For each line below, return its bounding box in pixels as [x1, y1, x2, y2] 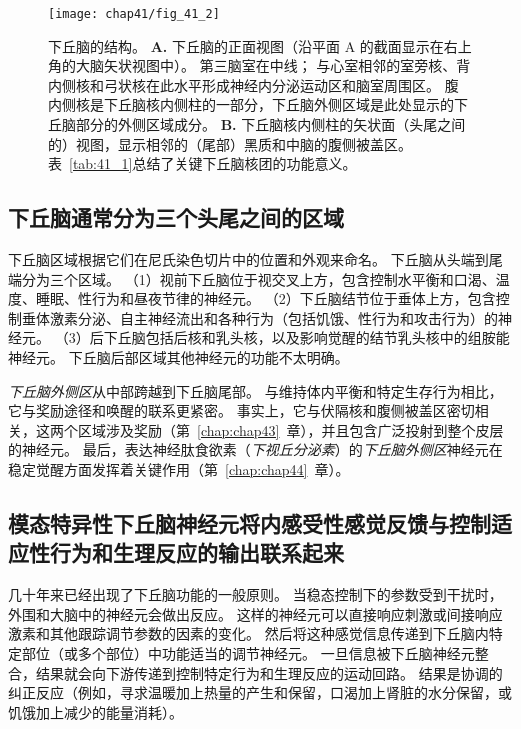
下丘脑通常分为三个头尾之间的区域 [8, 202, 344, 233]
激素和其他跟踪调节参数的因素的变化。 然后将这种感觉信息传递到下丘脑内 [8, 623, 489, 644]
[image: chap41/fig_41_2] [48, 7, 220, 21]
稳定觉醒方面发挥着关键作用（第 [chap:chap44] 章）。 [8, 458, 350, 479]
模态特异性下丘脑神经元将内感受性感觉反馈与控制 [8, 507, 491, 538]
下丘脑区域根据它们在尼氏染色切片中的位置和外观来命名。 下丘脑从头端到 [8, 249, 489, 270]
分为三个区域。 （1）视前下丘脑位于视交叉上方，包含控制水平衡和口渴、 [21, 268, 496, 289]
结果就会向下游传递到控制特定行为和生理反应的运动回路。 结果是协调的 [35, 662, 503, 683]
